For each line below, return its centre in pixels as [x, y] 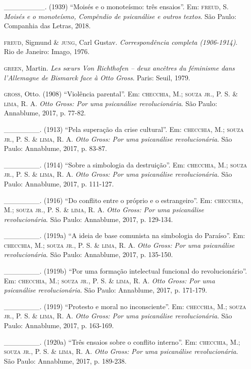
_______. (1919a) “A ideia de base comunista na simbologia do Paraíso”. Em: [125, 235]
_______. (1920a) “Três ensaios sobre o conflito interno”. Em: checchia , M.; [122, 341]
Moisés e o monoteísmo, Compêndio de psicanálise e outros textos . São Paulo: [120, 16]
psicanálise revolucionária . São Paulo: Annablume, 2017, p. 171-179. [106, 290]
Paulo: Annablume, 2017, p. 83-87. [55, 148]
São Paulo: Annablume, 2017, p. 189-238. [65, 360]
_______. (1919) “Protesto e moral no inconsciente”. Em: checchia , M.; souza [125, 306]
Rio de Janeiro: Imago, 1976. [47, 51]
